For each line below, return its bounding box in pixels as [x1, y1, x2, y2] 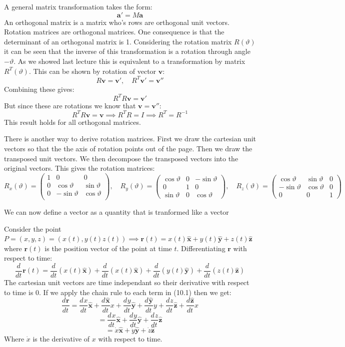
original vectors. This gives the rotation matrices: [4, 163, 155, 173]
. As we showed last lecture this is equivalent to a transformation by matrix [13, 55, 245, 66]
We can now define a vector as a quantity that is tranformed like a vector [4, 207, 229, 217]
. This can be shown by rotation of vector [28, 65, 156, 76]
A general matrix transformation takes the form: [4, 1, 152, 11]
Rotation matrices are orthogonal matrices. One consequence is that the [4, 26, 224, 37]
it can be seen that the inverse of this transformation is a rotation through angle [4, 46, 250, 56]
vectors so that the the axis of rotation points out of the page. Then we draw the [4, 143, 252, 154]
